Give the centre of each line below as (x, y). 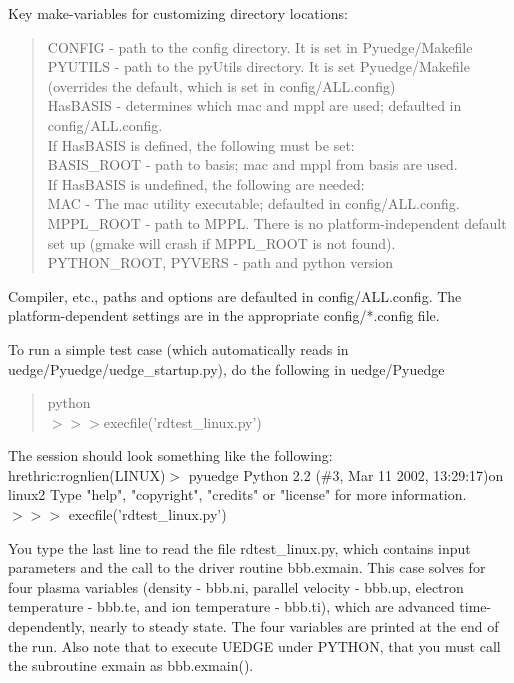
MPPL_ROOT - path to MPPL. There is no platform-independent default (277, 222)
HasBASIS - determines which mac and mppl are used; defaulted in (254, 105)
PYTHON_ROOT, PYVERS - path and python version (220, 262)
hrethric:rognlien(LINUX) (87, 474)
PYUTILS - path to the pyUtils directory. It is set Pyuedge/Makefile (258, 66)
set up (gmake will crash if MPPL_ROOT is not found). (221, 242)
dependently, (47, 626)
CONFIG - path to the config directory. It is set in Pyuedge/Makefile (260, 46)
